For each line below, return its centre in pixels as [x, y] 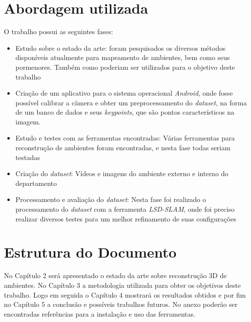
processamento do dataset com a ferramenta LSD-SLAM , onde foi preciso [125, 209]
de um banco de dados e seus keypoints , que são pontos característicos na [125, 112]
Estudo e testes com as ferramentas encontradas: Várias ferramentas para [125, 138]
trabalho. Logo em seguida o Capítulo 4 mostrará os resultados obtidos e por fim [125, 294]
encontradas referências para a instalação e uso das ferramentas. [100, 313]
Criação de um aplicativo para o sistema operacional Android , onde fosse [124, 93]
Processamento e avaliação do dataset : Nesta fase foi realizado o [111, 199]
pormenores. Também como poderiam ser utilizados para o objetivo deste [125, 67]
